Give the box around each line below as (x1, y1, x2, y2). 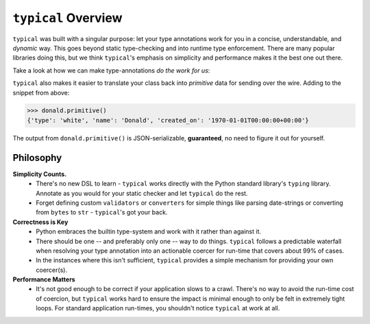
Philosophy (12, 151, 62, 164)
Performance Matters (12, 275, 75, 284)
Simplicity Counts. (12, 170, 67, 178)
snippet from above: (12, 88, 70, 97)
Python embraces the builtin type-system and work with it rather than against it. (36, 227, 262, 236)
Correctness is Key (12, 218, 69, 226)
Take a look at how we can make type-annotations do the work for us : (12, 66, 210, 75)
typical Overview (12, 10, 123, 25)
